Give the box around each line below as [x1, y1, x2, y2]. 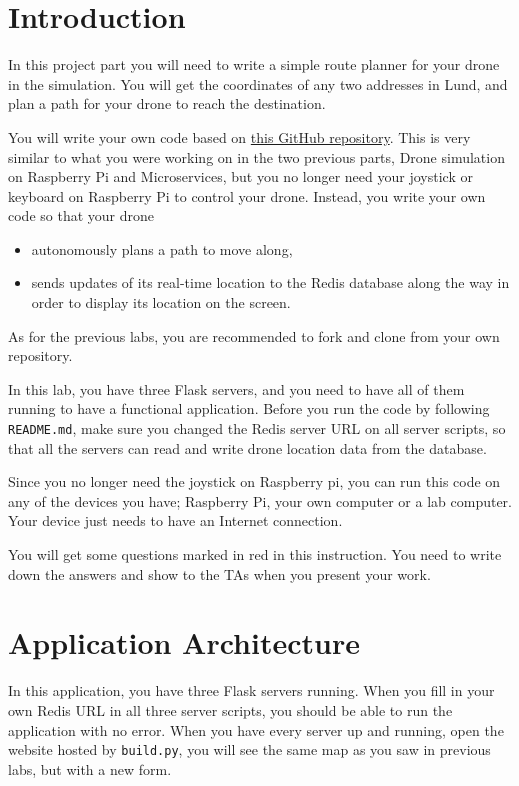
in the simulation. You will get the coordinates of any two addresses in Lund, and [8, 73, 508, 94]
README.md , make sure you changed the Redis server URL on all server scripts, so [8, 418, 506, 439]
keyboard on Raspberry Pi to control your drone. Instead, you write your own [8, 185, 486, 206]
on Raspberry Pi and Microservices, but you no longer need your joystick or [8, 166, 473, 187]
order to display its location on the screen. [31, 292, 291, 313]
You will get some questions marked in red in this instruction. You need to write [8, 544, 502, 565]
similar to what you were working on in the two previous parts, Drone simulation [8, 146, 505, 167]
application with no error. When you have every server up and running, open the [8, 719, 504, 740]
